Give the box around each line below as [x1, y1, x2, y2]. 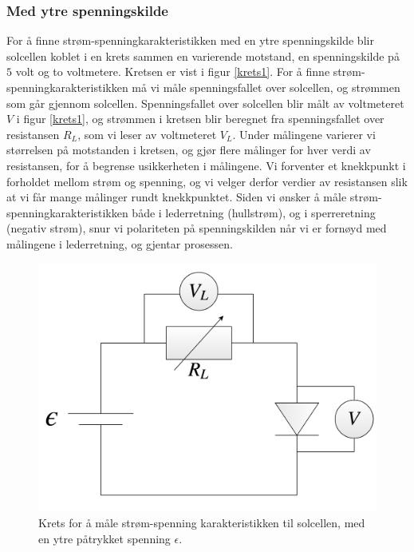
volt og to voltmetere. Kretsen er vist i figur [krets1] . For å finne [15, 63, 330, 80]
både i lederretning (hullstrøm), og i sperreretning [132, 204, 376, 220]
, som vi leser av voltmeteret [77, 125, 217, 142]
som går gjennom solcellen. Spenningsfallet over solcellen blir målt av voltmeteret [6, 94, 404, 111]
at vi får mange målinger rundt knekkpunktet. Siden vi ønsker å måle [6, 189, 347, 205]
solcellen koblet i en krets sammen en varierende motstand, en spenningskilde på [6, 47, 400, 64]
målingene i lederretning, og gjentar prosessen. [6, 235, 233, 252]
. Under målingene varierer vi [232, 125, 376, 142]
